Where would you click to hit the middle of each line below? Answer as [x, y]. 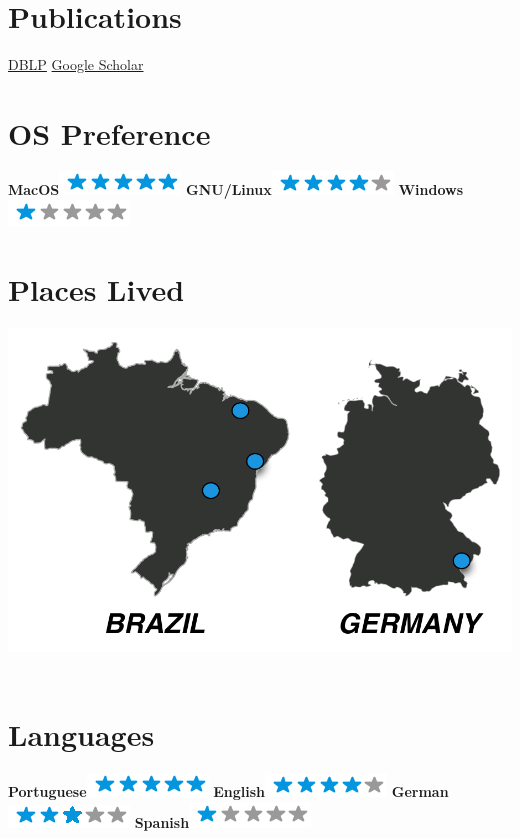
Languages [81, 734]
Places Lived [96, 288]
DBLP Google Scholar [76, 63]
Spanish [162, 821]
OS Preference [109, 132]
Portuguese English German [228, 791]
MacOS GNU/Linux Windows [236, 189]
